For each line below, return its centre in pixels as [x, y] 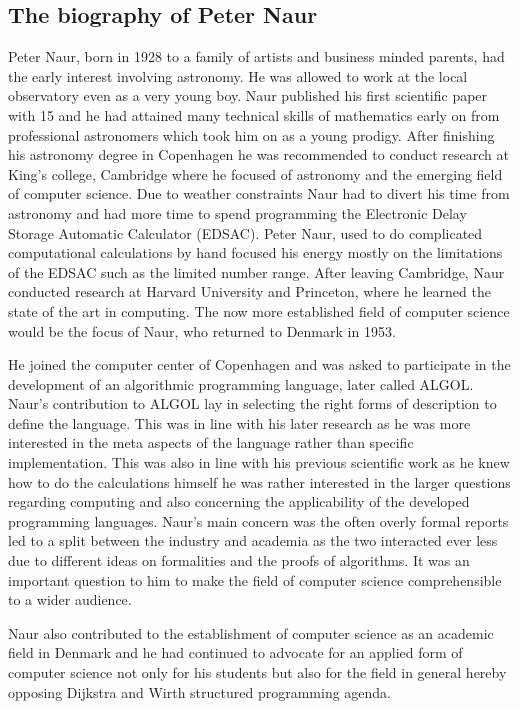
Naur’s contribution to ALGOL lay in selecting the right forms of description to [252, 403]
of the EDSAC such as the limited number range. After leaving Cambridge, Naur [256, 271]
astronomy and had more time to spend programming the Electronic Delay [237, 212]
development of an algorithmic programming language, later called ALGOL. [241, 383]
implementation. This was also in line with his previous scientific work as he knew [259, 462]
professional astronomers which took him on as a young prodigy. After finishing [251, 134]
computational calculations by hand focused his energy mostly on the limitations [255, 252]
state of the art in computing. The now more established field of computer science [259, 310]
